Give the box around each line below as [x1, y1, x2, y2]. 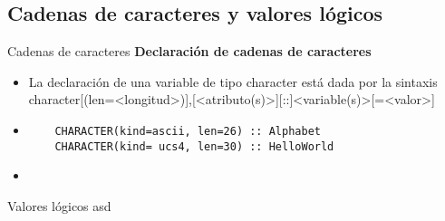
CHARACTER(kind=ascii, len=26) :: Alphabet [54, 124, 321, 138]
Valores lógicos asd [7, 196, 111, 215]
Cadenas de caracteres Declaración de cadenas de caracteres [7, 42, 372, 61]
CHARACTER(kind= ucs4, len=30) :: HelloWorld [54, 139, 334, 153]
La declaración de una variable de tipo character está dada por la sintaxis [28, 72, 438, 91]
